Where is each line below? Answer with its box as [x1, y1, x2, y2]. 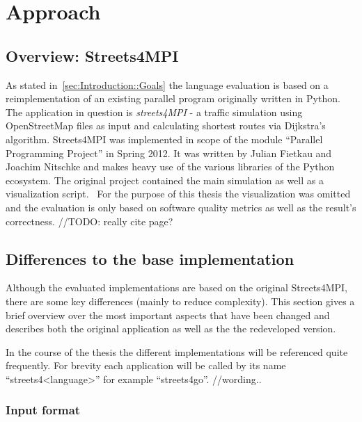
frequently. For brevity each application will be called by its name [6, 358, 286, 373]
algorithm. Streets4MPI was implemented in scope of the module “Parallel [6, 131, 323, 146]
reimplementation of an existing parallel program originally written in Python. [6, 91, 340, 106]
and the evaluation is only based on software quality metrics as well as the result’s [6, 200, 356, 214]
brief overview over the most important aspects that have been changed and [6, 307, 330, 322]
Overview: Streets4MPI [6, 44, 179, 66]
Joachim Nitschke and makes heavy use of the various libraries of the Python [6, 159, 335, 174]
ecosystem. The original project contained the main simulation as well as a [6, 172, 324, 187]
